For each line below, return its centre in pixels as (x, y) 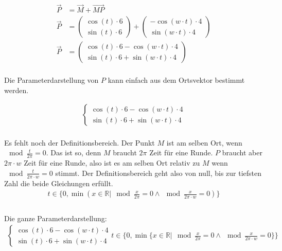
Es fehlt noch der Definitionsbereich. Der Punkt (80, 142)
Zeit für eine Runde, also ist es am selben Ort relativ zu (112, 163)
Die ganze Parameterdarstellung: (56, 218)
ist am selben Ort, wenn (204, 142)
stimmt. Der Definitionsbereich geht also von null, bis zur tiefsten (158, 173)
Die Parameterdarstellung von (51, 79)
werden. (16, 90)
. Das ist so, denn (74, 153)
